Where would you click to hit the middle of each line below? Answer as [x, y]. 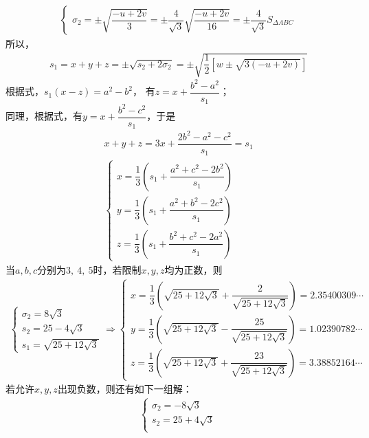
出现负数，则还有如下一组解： [125, 389]
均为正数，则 [193, 269]
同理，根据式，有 [44, 116]
